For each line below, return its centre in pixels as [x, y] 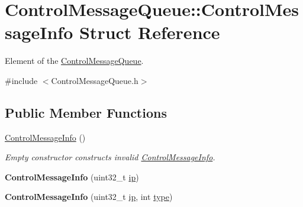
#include [21, 80]
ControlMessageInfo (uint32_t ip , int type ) [89, 197]
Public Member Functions [86, 112]
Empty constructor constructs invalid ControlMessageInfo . [110, 157]
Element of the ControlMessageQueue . [74, 61]
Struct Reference [149, 32]
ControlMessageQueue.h [95, 80]
